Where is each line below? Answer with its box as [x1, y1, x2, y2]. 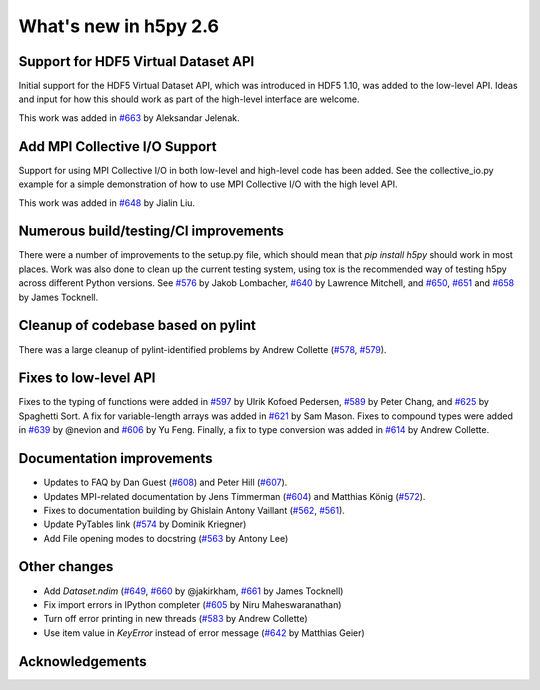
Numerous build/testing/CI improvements [18, 223, 284, 240]
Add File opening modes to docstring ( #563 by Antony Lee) [43, 532, 289, 544]
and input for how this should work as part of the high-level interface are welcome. [18, 93, 360, 105]
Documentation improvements [18, 450, 213, 467]
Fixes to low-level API [18, 370, 156, 387]
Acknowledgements [18, 653, 147, 670]
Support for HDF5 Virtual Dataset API [18, 53, 255, 70]
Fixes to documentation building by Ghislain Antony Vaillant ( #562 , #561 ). [43, 504, 345, 516]
